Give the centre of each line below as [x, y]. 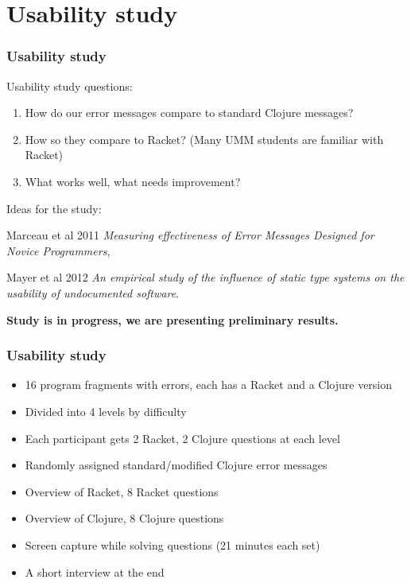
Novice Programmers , [58, 250]
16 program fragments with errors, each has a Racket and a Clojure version [209, 385]
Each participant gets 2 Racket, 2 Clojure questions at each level [182, 438]
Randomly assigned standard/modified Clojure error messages [176, 465]
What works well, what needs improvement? [133, 181]
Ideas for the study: [54, 208]
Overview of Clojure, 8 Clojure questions [124, 518]
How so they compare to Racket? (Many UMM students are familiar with [204, 139]
